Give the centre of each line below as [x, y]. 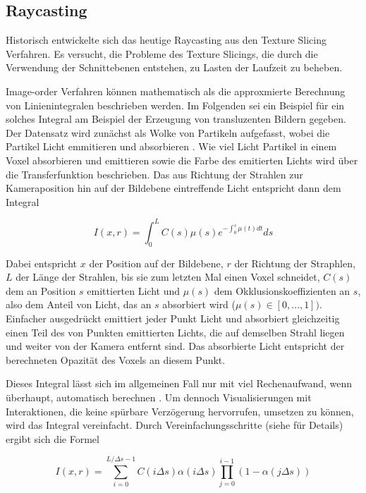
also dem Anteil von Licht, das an [79, 304]
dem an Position [41, 290]
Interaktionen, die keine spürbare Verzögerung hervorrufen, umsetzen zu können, [180, 411]
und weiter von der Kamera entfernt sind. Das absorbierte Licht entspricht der [175, 346]
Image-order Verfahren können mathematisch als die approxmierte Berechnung [176, 91]
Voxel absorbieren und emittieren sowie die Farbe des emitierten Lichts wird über [182, 160]
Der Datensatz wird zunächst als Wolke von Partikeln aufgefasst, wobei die [168, 132]
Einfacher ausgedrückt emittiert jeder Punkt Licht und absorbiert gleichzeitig [173, 318]
